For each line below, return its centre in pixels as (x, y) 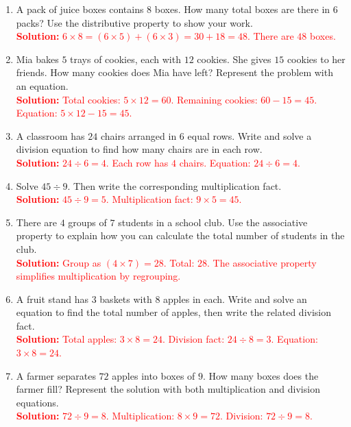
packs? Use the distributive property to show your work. (134, 22)
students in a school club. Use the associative (213, 222)
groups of (87, 222)
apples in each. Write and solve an (235, 298)
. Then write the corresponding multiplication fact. (174, 185)
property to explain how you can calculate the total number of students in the (180, 235)
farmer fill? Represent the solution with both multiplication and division (168, 389)
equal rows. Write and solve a (250, 135)
